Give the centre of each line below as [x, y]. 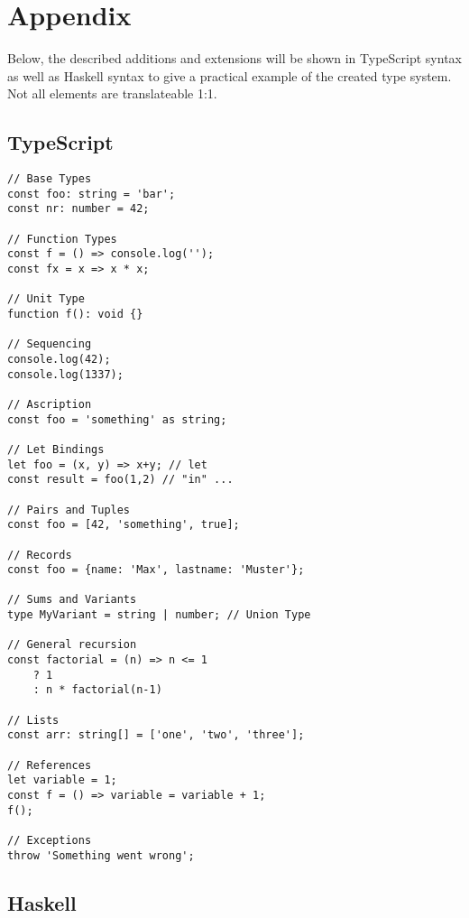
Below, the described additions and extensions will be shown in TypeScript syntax [234, 58]
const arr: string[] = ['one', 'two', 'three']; [156, 735]
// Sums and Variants [72, 600]
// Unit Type [46, 299]
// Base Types [50, 179]
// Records [40, 555]
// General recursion [72, 645]
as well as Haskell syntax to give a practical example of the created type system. [230, 75]
